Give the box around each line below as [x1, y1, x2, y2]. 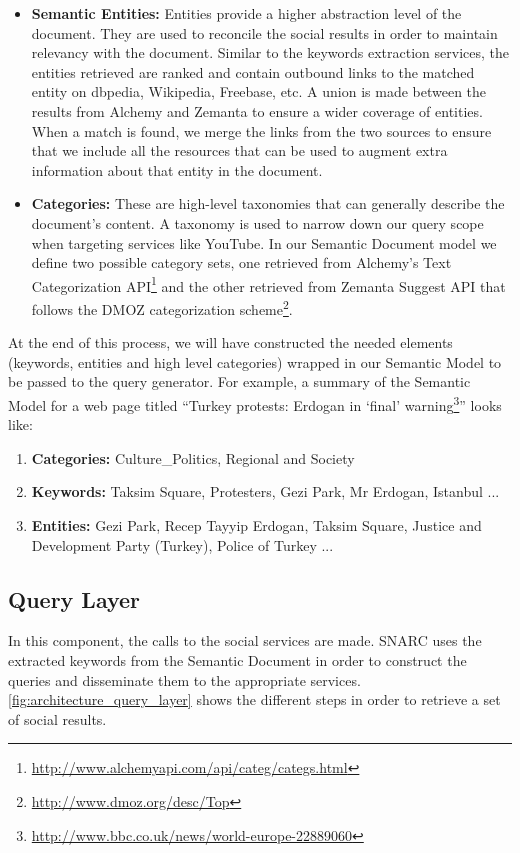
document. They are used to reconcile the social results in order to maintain [31, 22, 498, 43]
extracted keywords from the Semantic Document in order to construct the [8, 650, 467, 671]
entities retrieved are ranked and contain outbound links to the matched [31, 61, 475, 82]
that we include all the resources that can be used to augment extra [31, 140, 448, 161]
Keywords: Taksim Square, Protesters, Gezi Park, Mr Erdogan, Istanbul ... [31, 481, 500, 502]
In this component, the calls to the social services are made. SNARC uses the [8, 630, 482, 651]
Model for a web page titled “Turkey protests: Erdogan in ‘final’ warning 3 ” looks [8, 392, 502, 415]
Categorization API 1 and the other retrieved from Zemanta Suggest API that [31, 272, 506, 296]
